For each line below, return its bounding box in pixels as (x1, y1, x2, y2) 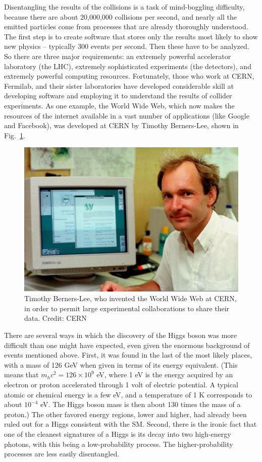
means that (4, 369, 39, 380)
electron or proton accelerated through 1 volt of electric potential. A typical (4, 379, 238, 389)
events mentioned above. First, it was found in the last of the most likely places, (4, 350, 252, 360)
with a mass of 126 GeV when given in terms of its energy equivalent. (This (4, 359, 238, 370)
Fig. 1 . (4, 130, 25, 140)
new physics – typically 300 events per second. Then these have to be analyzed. (4, 41, 249, 51)
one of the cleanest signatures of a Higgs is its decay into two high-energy (4, 428, 231, 439)
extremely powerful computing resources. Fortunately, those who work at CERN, (4, 71, 254, 81)
